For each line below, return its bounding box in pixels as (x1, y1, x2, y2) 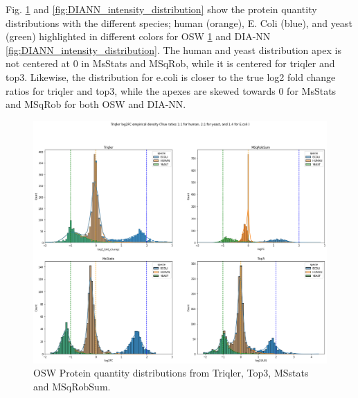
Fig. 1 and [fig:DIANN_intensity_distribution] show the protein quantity (6, 2, 317, 16)
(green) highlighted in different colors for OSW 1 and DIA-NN (6, 29, 271, 44)
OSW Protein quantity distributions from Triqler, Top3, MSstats (33, 365, 309, 380)
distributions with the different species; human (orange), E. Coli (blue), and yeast (6, 15, 352, 30)
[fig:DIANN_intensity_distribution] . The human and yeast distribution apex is (6, 42, 341, 57)
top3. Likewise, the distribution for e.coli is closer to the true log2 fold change (6, 69, 336, 84)
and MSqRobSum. (33, 379, 111, 393)
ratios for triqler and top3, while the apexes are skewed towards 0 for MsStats (6, 83, 337, 98)
